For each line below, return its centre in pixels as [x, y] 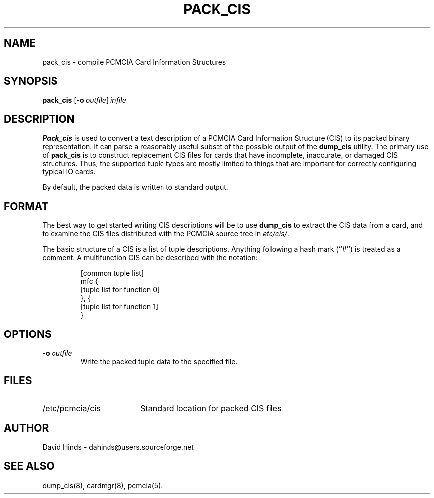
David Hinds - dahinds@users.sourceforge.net [118, 447]
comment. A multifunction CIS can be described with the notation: [150, 258]
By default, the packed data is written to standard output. [135, 187]
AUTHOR [27, 428]
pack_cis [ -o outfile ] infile [84, 100]
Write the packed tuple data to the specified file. [159, 361]
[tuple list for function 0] [120, 290]
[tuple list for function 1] [119, 307]
